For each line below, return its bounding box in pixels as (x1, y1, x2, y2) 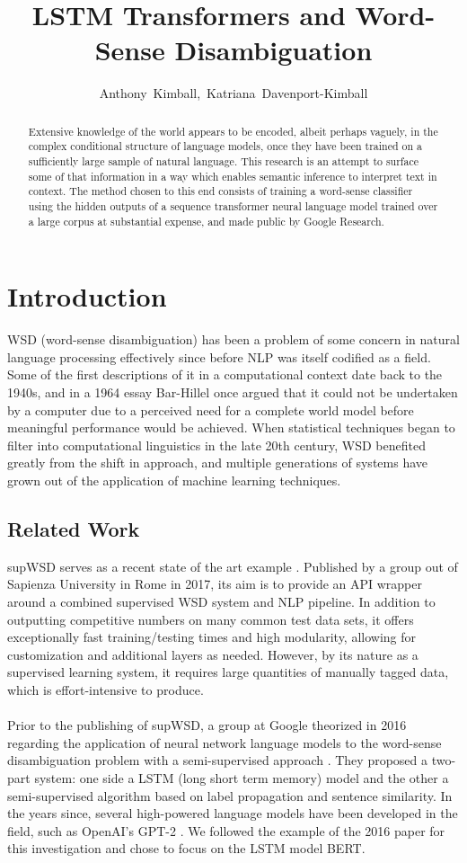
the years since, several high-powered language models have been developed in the (7, 804, 458, 823)
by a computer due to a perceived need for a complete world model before (7, 400, 414, 419)
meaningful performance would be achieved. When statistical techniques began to (7, 418, 455, 437)
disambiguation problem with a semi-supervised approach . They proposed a (7, 751, 428, 770)
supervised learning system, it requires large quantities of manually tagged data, (7, 663, 449, 681)
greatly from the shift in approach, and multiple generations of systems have (7, 453, 427, 472)
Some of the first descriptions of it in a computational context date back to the (7, 365, 443, 384)
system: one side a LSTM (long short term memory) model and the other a (34, 768, 449, 787)
